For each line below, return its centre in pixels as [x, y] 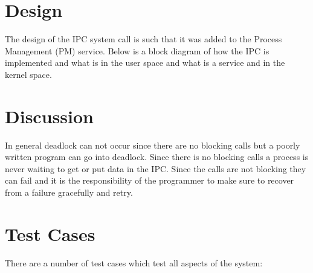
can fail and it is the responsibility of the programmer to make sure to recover [150, 180]
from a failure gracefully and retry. [69, 192]
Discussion [49, 116]
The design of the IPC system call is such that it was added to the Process [144, 39]
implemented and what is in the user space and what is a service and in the [145, 63]
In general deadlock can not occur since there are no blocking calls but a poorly [153, 145]
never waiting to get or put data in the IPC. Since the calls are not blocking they [156, 168]
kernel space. [28, 74]
